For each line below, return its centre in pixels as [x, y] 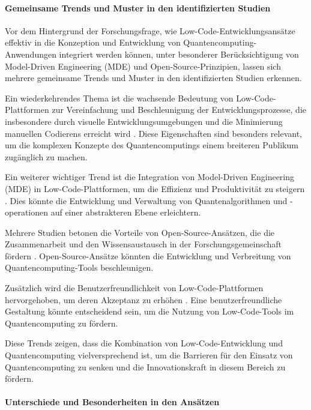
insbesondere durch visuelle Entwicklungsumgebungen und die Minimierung [144, 121]
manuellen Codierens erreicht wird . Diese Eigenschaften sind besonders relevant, [153, 133]
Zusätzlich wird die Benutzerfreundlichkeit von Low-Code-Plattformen [134, 288]
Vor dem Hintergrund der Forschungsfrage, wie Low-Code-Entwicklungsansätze [150, 30]
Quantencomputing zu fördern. [62, 323]
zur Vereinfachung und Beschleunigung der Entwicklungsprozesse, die [179, 110]
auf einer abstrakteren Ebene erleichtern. [126, 212]
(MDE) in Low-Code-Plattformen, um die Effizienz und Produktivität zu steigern [155, 188]
